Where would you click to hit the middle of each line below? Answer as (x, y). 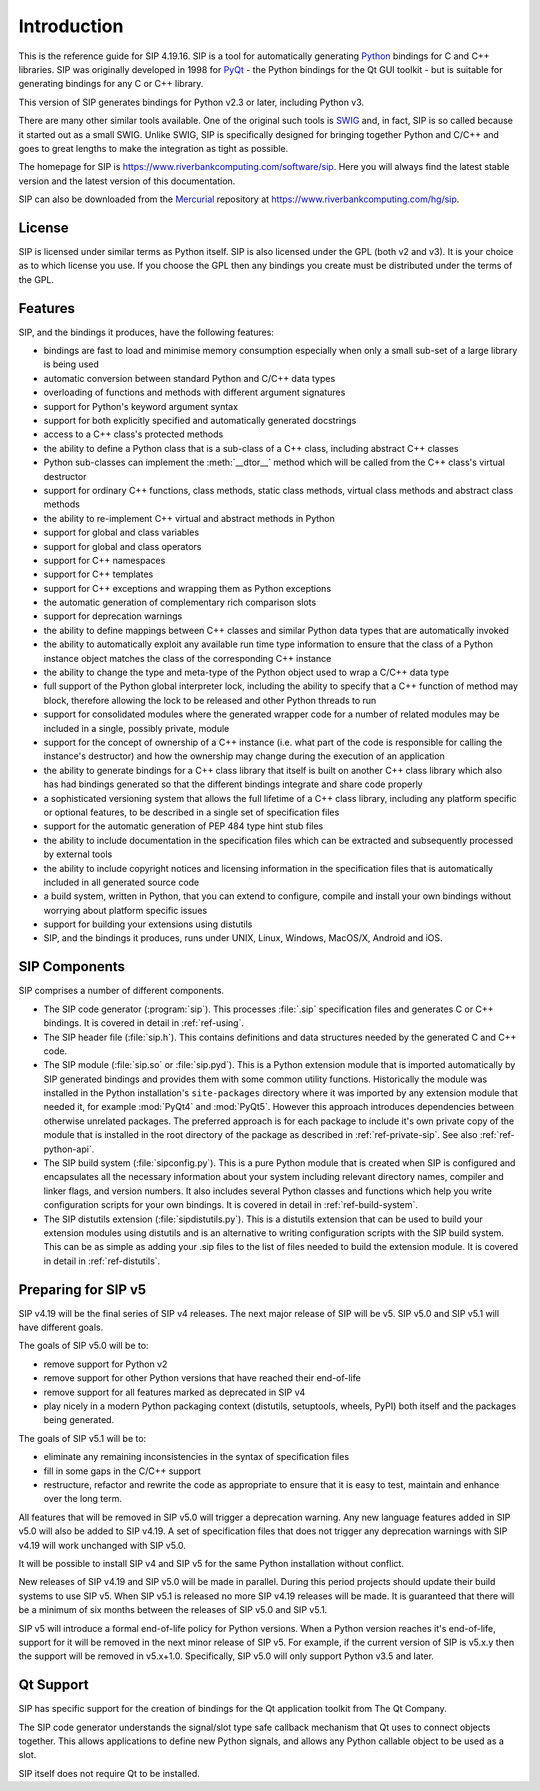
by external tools (78, 854)
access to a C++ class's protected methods (133, 434)
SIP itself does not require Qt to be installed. (109, 1773)
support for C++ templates (98, 574)
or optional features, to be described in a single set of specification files (191, 812)
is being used (71, 364)
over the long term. (83, 1499)
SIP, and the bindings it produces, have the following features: (146, 332)
